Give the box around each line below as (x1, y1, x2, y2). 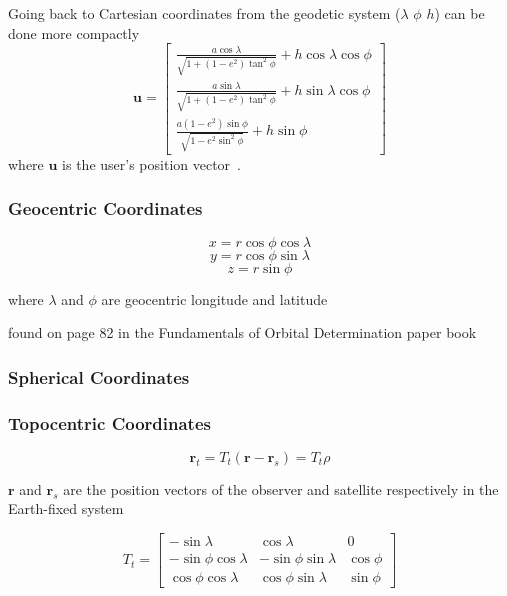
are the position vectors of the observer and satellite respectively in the (63, 478, 499, 499)
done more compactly (8, 22, 140, 43)
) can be (434, 3, 485, 23)
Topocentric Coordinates (8, 410, 211, 435)
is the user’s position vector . (62, 153, 241, 174)
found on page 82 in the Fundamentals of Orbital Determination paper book (8, 322, 477, 343)
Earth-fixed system (8, 498, 124, 519)
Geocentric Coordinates (8, 196, 203, 221)
